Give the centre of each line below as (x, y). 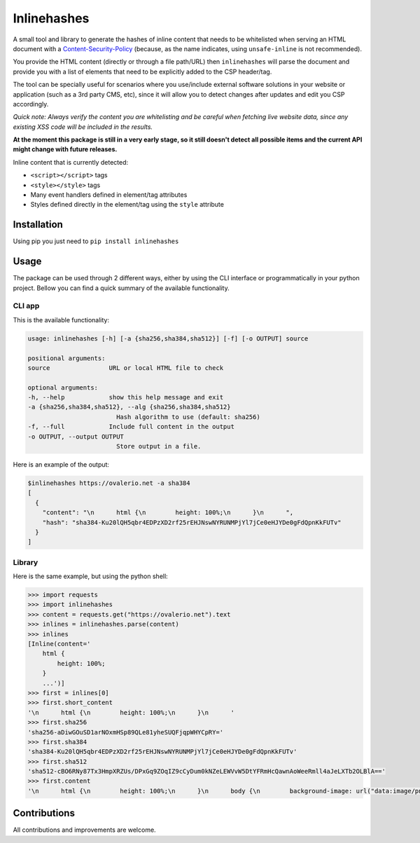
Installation (38, 225)
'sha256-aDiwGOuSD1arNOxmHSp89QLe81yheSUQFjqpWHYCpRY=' (126, 732)
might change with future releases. (65, 149)
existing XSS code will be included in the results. (83, 127)
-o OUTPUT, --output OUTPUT (76, 437)
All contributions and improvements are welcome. (85, 830)
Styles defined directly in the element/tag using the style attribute (127, 205)
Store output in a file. (159, 446)
